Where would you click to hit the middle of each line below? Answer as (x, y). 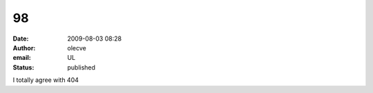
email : (22, 58)
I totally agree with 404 (46, 80)
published (82, 67)
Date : (21, 39)
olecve (77, 48)
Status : (23, 67)
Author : (24, 48)
